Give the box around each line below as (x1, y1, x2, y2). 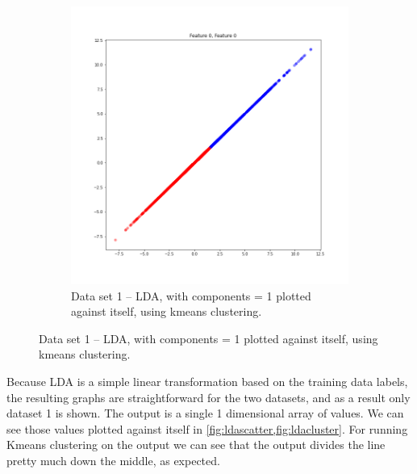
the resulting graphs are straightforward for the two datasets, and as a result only (6, 388, 411, 405)
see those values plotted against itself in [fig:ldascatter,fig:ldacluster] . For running (6, 420, 408, 437)
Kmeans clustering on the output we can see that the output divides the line (6, 436, 386, 453)
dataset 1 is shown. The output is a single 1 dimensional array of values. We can (6, 405, 404, 422)
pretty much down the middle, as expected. (6, 451, 220, 468)
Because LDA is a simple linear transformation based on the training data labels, (6, 372, 408, 389)
